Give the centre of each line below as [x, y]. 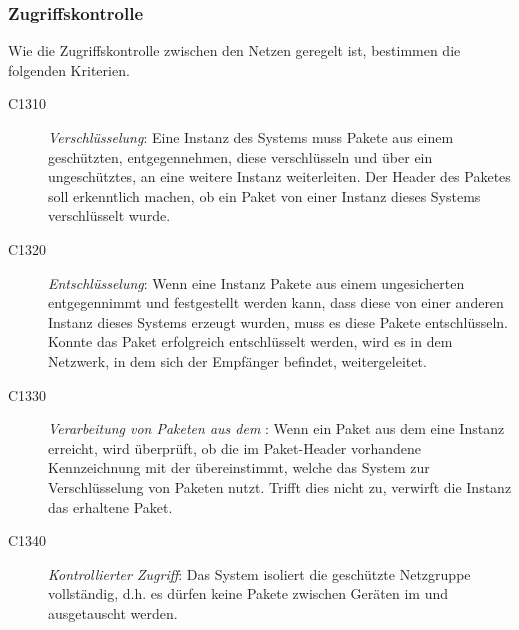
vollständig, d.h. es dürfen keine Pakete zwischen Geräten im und [248, 593]
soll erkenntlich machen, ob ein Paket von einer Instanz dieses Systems [264, 195]
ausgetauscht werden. [113, 612]
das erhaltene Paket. [110, 506]
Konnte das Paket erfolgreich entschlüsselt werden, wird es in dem [250, 341]
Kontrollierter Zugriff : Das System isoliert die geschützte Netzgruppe [259, 573]
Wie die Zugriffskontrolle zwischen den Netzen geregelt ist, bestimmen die [234, 50]
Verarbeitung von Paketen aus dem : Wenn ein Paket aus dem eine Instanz [276, 428]
